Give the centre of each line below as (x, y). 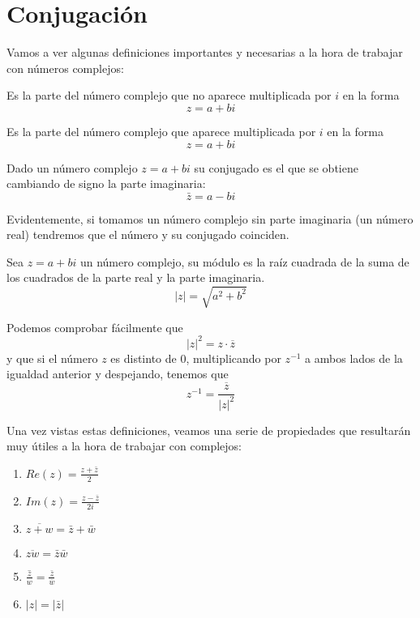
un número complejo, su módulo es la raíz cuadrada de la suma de (244, 261)
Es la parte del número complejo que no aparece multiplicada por (169, 95)
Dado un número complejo (72, 167)
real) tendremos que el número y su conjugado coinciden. (148, 234)
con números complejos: (65, 68)
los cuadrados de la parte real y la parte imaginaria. (136, 277)
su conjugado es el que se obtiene (276, 167)
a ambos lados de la (354, 358)
